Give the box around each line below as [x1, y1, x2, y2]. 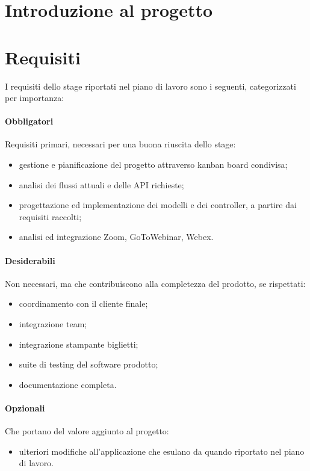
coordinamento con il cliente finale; [19, 297, 148, 310]
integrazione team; [19, 318, 87, 330]
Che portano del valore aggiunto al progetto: [5, 425, 169, 437]
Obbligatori [5, 115, 54, 128]
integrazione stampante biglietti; [19, 337, 138, 350]
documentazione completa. [19, 378, 117, 390]
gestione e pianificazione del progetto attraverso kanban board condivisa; [19, 158, 288, 171]
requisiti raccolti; [19, 210, 82, 223]
